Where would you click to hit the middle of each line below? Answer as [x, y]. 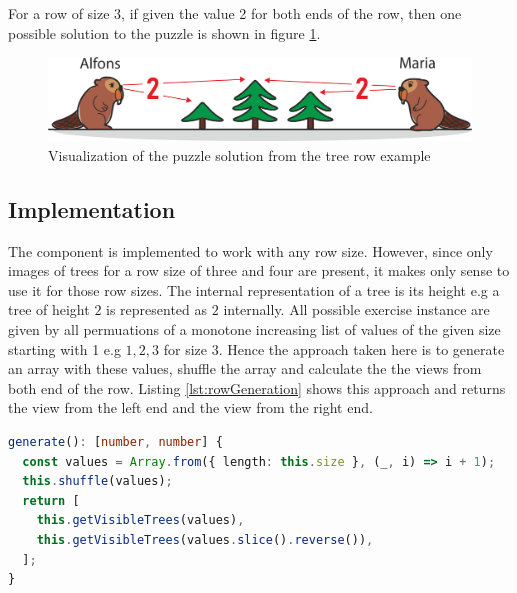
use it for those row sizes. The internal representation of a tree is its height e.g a [254, 289]
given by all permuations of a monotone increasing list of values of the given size [254, 329]
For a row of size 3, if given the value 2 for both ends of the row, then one [235, 13]
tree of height [49, 309]
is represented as [157, 309]
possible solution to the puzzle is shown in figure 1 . [164, 32]
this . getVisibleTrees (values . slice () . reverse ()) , [205, 539]
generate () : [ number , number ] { [115, 441]
